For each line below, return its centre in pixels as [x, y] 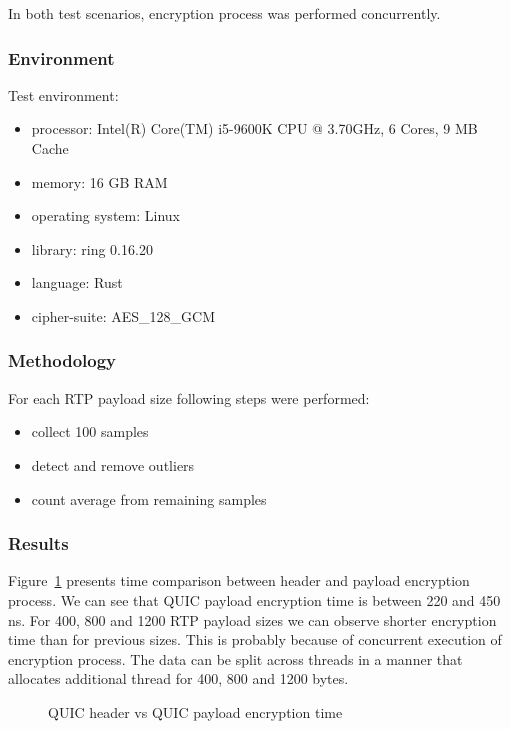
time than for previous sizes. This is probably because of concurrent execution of [255, 639]
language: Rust [77, 282]
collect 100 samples [90, 431]
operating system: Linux [105, 215]
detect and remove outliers [113, 464]
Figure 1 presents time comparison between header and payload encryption [239, 580]
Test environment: [63, 94]
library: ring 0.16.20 [92, 248]
